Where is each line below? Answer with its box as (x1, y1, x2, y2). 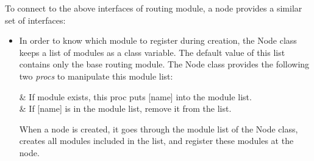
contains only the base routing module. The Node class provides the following (19, 58, 310, 70)
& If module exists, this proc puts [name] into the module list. (19, 90, 252, 103)
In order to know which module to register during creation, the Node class (19, 34, 297, 47)
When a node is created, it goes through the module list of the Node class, (19, 122, 298, 135)
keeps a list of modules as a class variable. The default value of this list (19, 46, 285, 58)
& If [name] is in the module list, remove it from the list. (19, 102, 232, 115)
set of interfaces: (5, 13, 66, 26)
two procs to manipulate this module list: (19, 69, 173, 82)
